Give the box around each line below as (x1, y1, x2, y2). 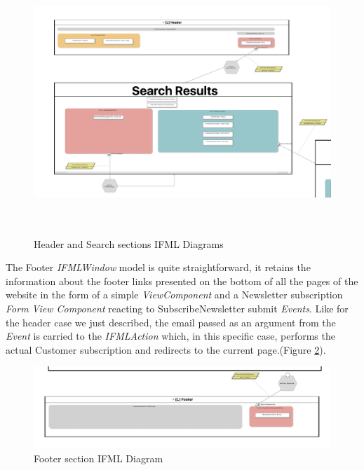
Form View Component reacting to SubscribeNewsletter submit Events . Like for (6, 300, 349, 315)
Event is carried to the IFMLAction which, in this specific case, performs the (6, 329, 335, 343)
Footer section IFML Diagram (34, 450, 163, 465)
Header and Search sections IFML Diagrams (34, 236, 224, 251)
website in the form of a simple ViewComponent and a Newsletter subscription (6, 287, 343, 302)
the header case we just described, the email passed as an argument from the (6, 315, 336, 329)
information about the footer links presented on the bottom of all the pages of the (6, 273, 358, 288)
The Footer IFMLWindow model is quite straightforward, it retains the (6, 260, 311, 275)
